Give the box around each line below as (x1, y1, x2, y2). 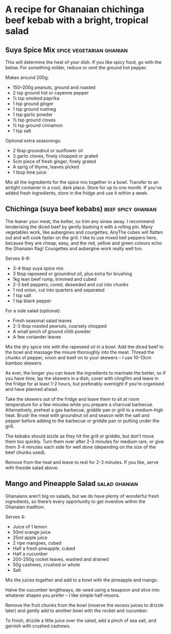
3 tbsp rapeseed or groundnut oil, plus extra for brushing (12, 271, 132, 277)
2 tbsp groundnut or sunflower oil (12, 148, 83, 154)
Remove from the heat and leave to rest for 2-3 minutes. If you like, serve (5, 459, 159, 465)
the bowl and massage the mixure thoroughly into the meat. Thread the (5, 349, 154, 355)
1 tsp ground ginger (12, 101, 54, 107)
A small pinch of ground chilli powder (12, 328, 91, 334)
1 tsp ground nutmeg (12, 106, 56, 112)
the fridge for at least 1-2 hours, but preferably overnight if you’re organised (5, 380, 164, 386)
